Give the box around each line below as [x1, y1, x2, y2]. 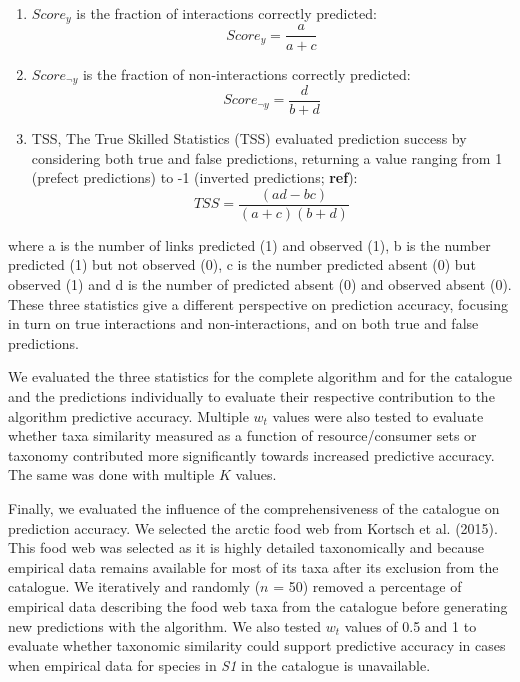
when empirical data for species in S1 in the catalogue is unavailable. [8, 654, 431, 675]
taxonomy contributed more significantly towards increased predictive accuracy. [8, 444, 495, 465]
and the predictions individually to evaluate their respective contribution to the [8, 386, 495, 407]
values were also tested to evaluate [272, 405, 484, 426]
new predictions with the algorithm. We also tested [8, 615, 321, 636]
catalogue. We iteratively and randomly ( [8, 576, 261, 597]
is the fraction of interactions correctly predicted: [76, 3, 377, 23]
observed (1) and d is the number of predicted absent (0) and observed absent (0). [8, 274, 512, 295]
